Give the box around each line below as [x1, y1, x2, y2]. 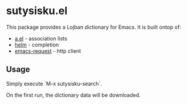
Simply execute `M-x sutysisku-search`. [6, 80, 103, 87]
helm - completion [14, 41, 59, 48]
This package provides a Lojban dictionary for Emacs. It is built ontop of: [6, 24, 182, 31]
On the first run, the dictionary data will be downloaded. [6, 91, 141, 98]
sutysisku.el [6, 4, 68, 18]
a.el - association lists [14, 35, 67, 42]
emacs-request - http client [14, 47, 81, 54]
